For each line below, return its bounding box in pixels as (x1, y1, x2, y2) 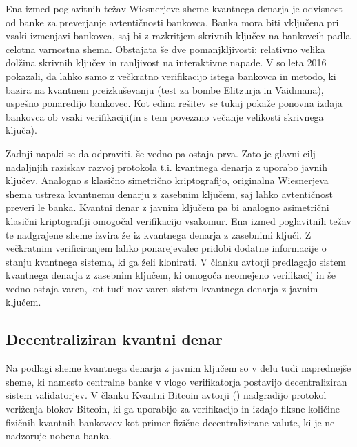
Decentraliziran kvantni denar (6, 328, 223, 350)
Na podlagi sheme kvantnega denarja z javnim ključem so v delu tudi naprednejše (6, 361, 351, 375)
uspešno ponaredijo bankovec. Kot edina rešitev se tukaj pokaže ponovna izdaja (6, 96, 343, 110)
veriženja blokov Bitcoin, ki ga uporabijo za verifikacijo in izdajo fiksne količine (6, 401, 340, 416)
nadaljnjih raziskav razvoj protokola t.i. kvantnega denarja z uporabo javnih (6, 159, 328, 174)
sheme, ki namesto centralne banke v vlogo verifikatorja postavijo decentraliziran (6, 374, 347, 388)
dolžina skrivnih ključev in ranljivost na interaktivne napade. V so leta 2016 (6, 55, 327, 70)
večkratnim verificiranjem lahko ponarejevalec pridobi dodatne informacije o (6, 241, 327, 255)
